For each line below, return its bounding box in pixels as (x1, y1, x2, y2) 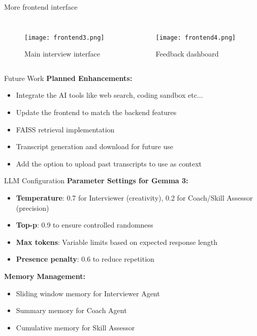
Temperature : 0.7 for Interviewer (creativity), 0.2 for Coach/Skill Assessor (16, 192, 253, 203)
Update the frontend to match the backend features (16, 107, 177, 118)
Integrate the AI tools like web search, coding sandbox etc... (16, 90, 203, 100)
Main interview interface (24, 48, 101, 59)
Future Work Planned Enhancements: (4, 72, 133, 83)
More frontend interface (4, 2, 78, 12)
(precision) (16, 202, 49, 213)
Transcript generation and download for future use (16, 141, 173, 152)
